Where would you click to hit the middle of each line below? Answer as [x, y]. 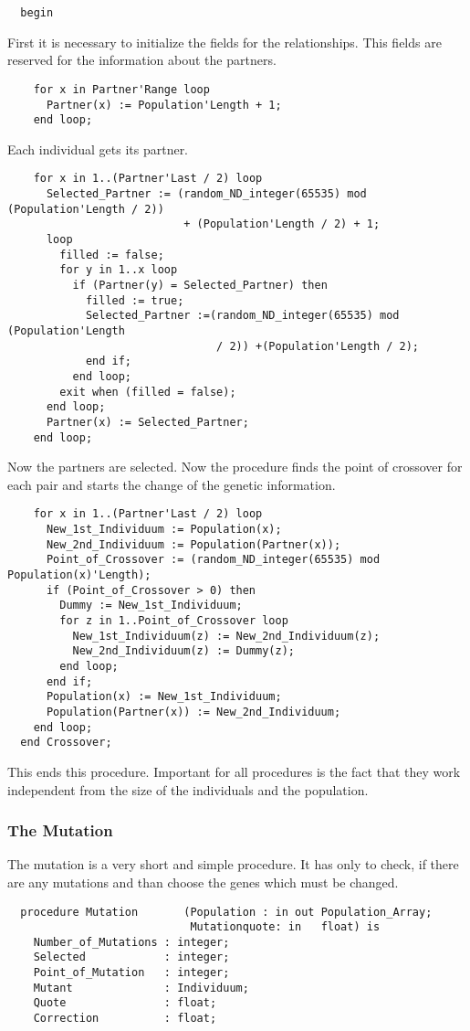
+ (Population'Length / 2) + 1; [282, 224]
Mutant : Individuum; [141, 988]
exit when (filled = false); [148, 392]
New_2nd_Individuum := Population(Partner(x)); [193, 544]
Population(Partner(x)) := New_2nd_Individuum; [193, 712]
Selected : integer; [131, 957]
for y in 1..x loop [119, 270]
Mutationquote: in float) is [285, 927]
